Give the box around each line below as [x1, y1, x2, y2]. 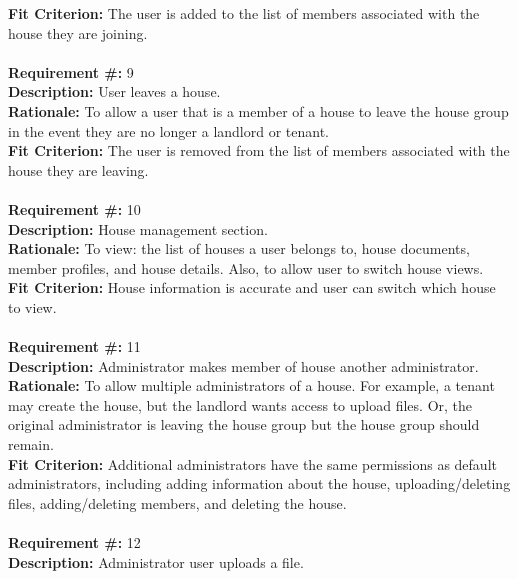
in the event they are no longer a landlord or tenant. [8, 120, 330, 141]
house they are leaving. [8, 159, 149, 180]
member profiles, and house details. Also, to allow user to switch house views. [8, 257, 484, 278]
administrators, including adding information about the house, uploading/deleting [8, 473, 511, 494]
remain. [8, 434, 54, 455]
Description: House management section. [8, 218, 268, 239]
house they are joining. [8, 22, 148, 43]
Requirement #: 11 [8, 336, 141, 357]
